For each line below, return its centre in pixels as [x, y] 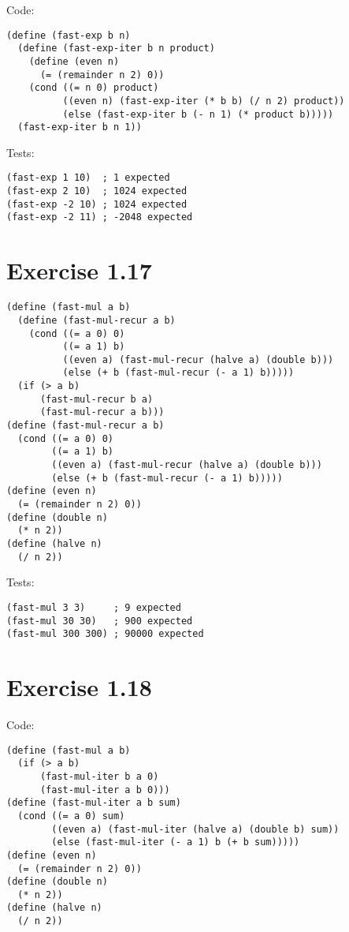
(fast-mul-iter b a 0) [99, 776]
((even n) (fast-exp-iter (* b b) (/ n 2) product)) [204, 101]
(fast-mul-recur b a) [97, 399]
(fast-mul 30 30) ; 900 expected [100, 621]
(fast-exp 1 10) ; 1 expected [88, 178]
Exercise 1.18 [79, 687]
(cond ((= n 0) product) [94, 88]
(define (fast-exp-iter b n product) [116, 49]
